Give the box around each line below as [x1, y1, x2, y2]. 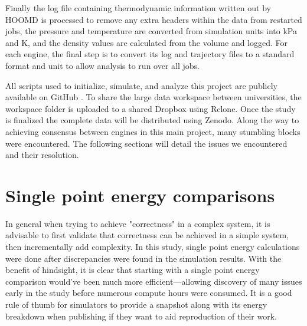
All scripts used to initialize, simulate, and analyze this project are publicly [5, 79, 277, 91]
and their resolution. [5, 149, 79, 161]
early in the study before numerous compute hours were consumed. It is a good [5, 287, 292, 299]
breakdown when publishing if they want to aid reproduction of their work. [5, 309, 277, 322]
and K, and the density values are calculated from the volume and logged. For [5, 36, 288, 48]
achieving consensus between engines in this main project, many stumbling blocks [5, 125, 301, 137]
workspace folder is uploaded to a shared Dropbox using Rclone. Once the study [5, 102, 296, 114]
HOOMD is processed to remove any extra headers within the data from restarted [5, 13, 302, 25]
